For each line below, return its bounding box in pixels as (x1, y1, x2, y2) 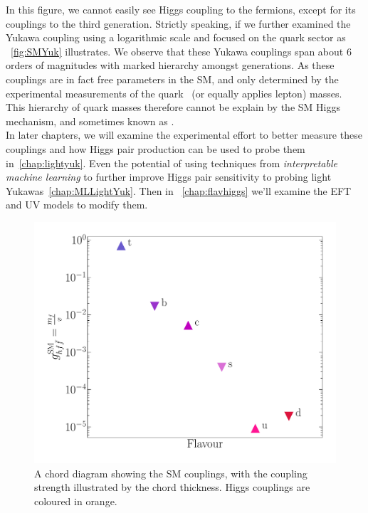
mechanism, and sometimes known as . (6, 113, 174, 128)
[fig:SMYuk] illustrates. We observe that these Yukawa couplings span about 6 (11, 43, 352, 58)
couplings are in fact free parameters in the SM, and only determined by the (6, 71, 339, 86)
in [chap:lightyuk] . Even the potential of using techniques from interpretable (6, 155, 337, 170)
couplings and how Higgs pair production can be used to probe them (6, 141, 305, 156)
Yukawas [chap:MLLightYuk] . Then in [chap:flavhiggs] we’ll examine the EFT (6, 183, 352, 198)
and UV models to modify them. (6, 197, 148, 212)
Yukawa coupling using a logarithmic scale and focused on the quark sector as (6, 30, 346, 45)
